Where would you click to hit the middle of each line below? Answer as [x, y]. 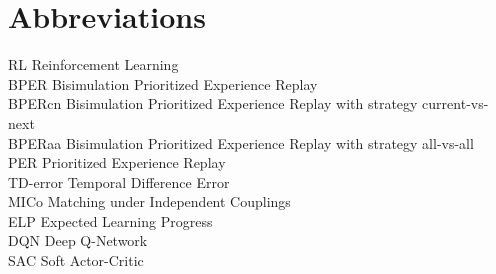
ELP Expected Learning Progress [110, 220]
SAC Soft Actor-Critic [76, 260]
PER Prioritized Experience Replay [117, 162]
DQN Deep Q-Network [78, 240]
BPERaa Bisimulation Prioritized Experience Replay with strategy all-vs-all [241, 142]
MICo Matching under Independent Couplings [149, 201]
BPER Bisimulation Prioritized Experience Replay [163, 83]
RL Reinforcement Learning [93, 64]
